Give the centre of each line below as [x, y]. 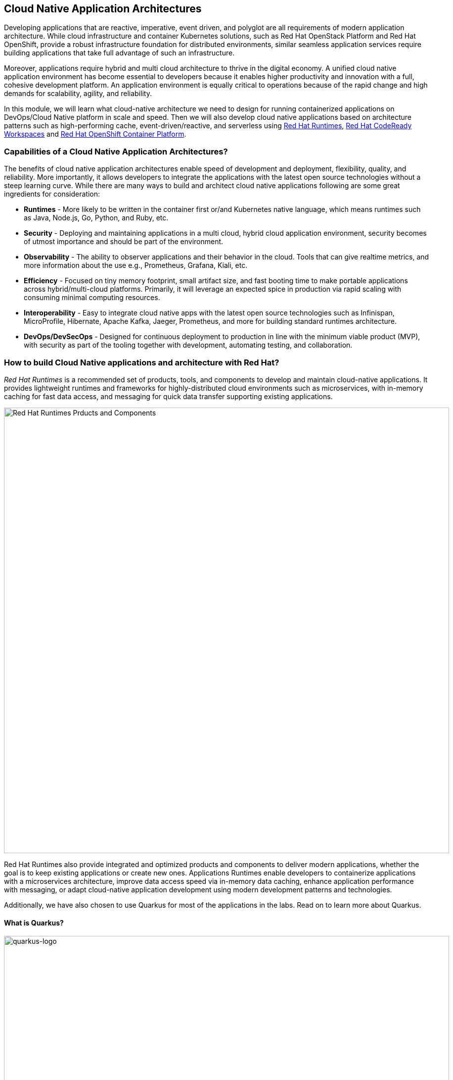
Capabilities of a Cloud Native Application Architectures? [116, 151]
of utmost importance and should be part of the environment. [124, 242]
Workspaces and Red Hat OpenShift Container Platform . [95, 134]
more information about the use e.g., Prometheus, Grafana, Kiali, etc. [136, 265]
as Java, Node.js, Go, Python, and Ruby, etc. [96, 218]
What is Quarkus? [34, 923]
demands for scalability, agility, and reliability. [78, 94]
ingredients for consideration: [52, 194]
